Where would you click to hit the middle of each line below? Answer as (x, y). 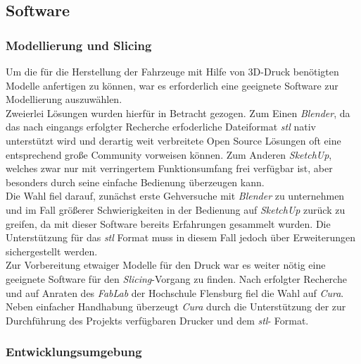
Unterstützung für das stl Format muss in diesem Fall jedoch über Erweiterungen (181, 237)
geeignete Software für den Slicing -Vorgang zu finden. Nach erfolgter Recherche (176, 278)
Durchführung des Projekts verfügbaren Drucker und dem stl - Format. (157, 320)
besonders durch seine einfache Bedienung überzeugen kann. (135, 182)
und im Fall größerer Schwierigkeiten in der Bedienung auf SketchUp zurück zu (176, 209)
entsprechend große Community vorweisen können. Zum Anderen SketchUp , (169, 154)
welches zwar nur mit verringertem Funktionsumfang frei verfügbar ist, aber (169, 168)
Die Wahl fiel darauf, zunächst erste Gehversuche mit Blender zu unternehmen (175, 196)
